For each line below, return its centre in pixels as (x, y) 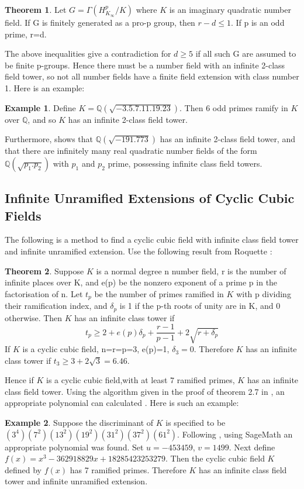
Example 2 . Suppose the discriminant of (79, 423)
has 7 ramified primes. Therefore (128, 469)
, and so (42, 119)
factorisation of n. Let (44, 293)
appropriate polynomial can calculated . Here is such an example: (122, 403)
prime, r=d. (26, 34)
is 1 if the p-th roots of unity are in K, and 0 (200, 306)
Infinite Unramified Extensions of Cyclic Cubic (150, 198)
